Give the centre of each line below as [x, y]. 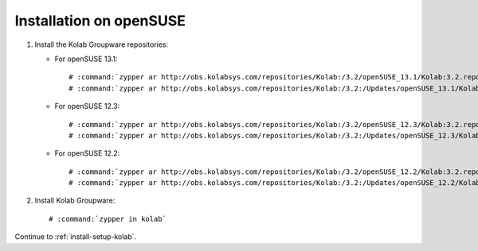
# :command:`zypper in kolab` [108, 219]
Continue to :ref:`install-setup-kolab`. [76, 237]
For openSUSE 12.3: [87, 106]
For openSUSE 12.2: [87, 153]
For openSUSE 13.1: [86, 59]
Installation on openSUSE [100, 21]
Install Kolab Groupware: [75, 201]
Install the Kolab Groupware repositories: [102, 44]
